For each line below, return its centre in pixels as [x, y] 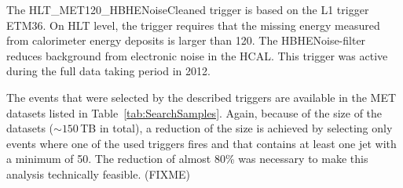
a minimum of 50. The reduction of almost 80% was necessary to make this [187, 159]
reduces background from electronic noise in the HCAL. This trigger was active [197, 55]
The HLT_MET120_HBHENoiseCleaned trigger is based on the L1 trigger [188, 9]
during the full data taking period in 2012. [108, 71]
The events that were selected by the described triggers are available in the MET [201, 97]
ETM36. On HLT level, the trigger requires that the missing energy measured [193, 25]
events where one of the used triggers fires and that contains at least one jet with [201, 143]
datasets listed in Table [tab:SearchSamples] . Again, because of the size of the [194, 112]
